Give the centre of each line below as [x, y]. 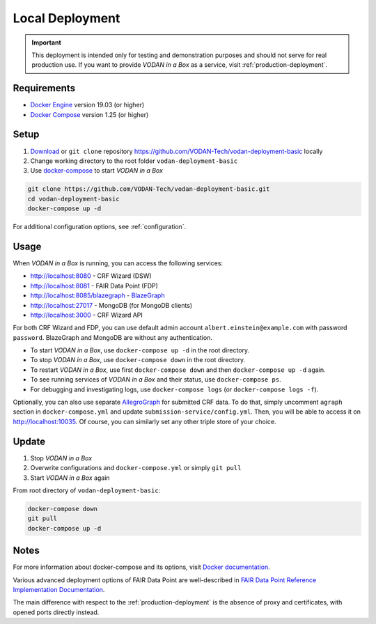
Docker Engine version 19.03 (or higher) [87, 105]
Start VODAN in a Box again [70, 478]
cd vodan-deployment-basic [73, 199]
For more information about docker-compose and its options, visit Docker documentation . [142, 567]
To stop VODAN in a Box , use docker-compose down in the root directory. [138, 360]
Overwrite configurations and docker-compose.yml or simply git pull [136, 468]
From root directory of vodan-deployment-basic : [87, 490]
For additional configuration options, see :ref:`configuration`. [100, 227]
